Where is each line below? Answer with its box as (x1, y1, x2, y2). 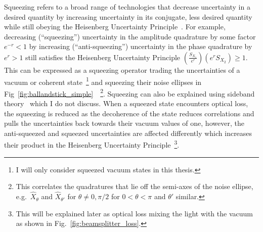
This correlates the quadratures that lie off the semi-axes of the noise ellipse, (16, 181, 253, 192)
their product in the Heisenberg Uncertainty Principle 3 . (4, 138, 180, 150)
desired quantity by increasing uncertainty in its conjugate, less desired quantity (4, 11, 252, 22)
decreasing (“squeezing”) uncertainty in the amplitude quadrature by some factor (4, 31, 256, 41)
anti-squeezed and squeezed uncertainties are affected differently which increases (4, 127, 252, 138)
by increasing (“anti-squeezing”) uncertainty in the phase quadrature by (29, 41, 252, 52)
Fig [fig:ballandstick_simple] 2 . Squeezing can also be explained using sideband (4, 86, 255, 99)
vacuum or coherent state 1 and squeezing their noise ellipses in (4, 75, 202, 87)
